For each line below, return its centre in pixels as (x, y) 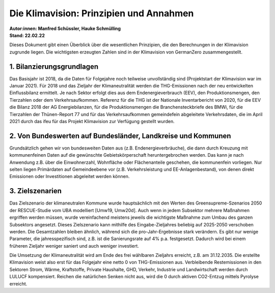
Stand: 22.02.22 (27, 35)
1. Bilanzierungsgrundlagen (54, 66)
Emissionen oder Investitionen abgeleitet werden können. (70, 177)
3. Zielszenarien (36, 191)
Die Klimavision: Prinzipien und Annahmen (102, 13)
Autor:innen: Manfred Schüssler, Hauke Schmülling (65, 28)
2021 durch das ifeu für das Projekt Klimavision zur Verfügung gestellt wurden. (92, 121)
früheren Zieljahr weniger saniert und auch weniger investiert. (74, 246)
